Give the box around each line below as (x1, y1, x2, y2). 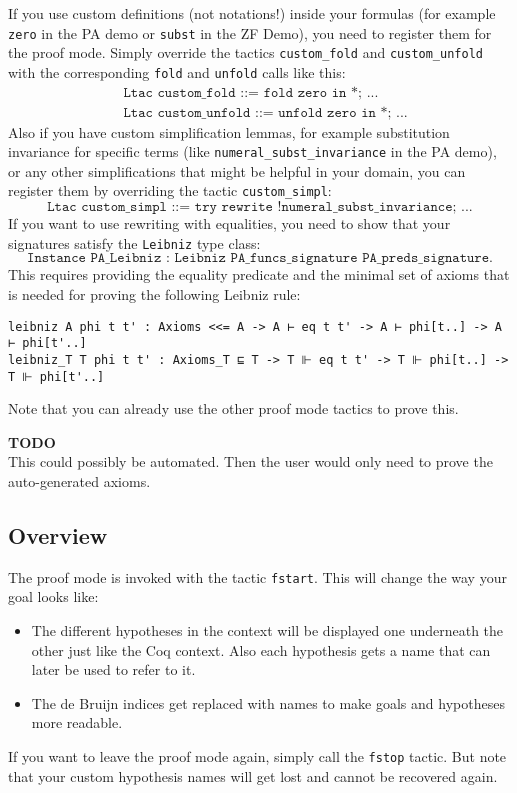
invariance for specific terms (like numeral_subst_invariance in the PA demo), (8, 141, 497, 162)
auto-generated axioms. (8, 470, 151, 491)
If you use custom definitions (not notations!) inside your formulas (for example (8, 3, 496, 23)
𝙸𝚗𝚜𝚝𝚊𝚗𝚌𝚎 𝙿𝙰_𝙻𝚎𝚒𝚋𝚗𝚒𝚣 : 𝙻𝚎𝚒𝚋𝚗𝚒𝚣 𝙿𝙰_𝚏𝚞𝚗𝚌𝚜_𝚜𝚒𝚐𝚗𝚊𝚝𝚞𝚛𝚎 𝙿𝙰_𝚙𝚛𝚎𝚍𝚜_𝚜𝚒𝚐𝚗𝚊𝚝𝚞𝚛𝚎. (27, 251, 493, 266)
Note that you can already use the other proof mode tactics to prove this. (8, 398, 459, 419)
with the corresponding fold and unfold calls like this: (8, 61, 346, 82)
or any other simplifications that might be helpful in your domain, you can (8, 160, 466, 181)
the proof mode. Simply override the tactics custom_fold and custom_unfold (8, 42, 483, 63)
